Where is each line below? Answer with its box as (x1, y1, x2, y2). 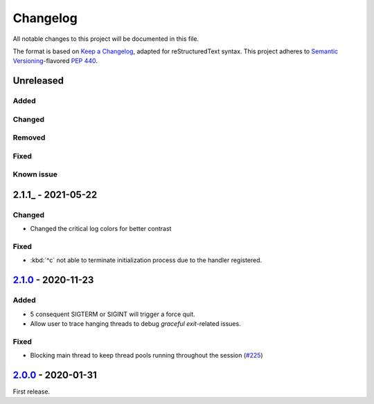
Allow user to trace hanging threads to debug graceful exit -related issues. (30, 320, 242, 328)
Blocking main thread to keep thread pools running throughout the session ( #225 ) (30, 351, 263, 360)
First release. (12, 387, 51, 396)
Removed (12, 133, 46, 143)
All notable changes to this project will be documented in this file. (12, 35, 199, 43)
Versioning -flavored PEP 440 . (12, 57, 98, 65)
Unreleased (12, 75, 64, 86)
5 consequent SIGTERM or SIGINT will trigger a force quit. (30, 310, 195, 318)
